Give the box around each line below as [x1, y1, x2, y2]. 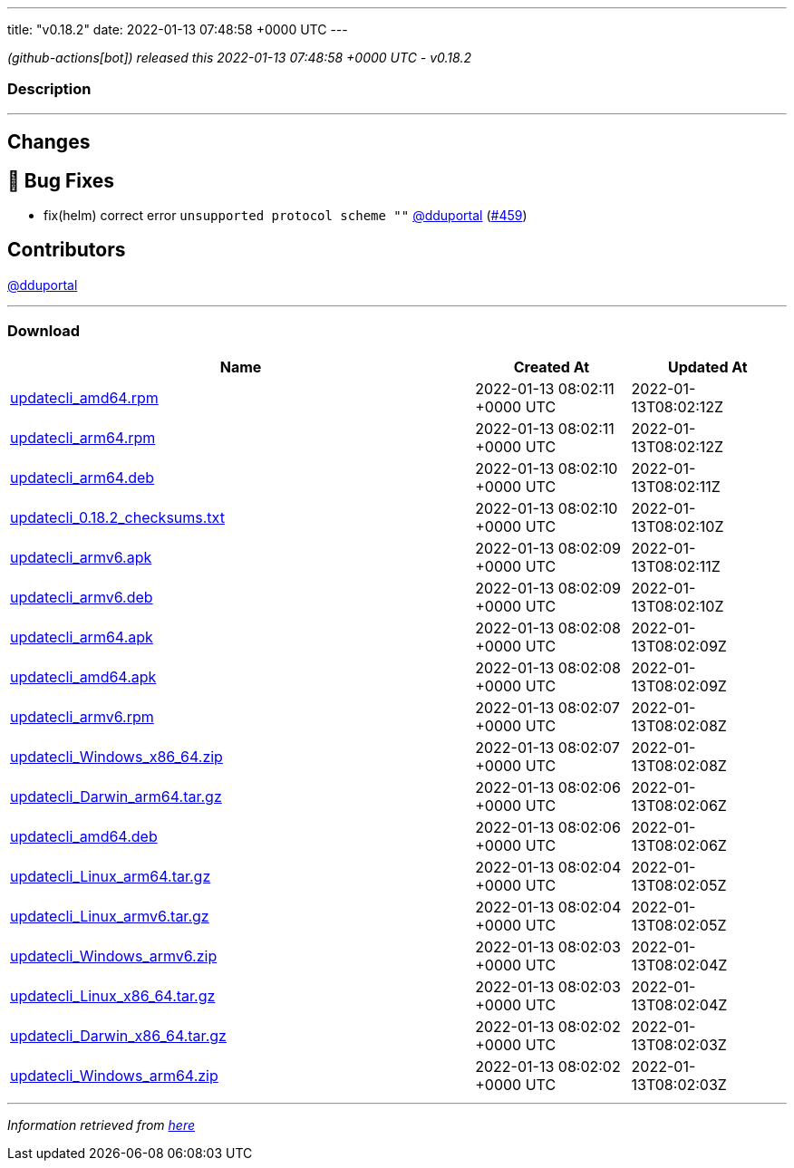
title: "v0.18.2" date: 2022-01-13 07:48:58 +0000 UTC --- [7, 22, 348, 37]
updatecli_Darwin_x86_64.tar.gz [10, 1026, 227, 1045]
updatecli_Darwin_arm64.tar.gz [10, 787, 222, 806]
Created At [513, 357, 590, 376]
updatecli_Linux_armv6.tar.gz [10, 906, 209, 925]
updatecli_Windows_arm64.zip [10, 1066, 218, 1085]
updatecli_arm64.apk [10, 627, 153, 646]
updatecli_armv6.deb [10, 587, 153, 606]
